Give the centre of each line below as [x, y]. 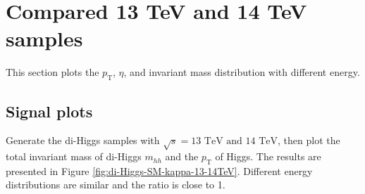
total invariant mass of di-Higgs [74, 156]
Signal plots [49, 111]
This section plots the [52, 72]
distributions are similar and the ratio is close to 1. [116, 185]
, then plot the [309, 140]
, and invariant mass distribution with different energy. [242, 72]
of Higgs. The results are [268, 156]
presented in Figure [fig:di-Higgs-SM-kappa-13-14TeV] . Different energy [159, 170]
